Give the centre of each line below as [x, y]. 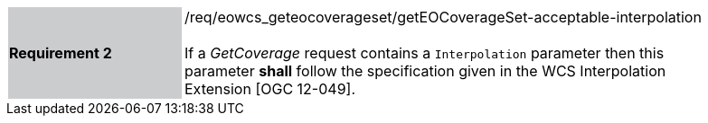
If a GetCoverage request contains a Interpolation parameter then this [425, 53]
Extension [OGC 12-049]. [270, 89]
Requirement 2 [61, 53]
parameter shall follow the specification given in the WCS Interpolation [425, 71]
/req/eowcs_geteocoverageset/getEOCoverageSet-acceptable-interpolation [443, 17]
